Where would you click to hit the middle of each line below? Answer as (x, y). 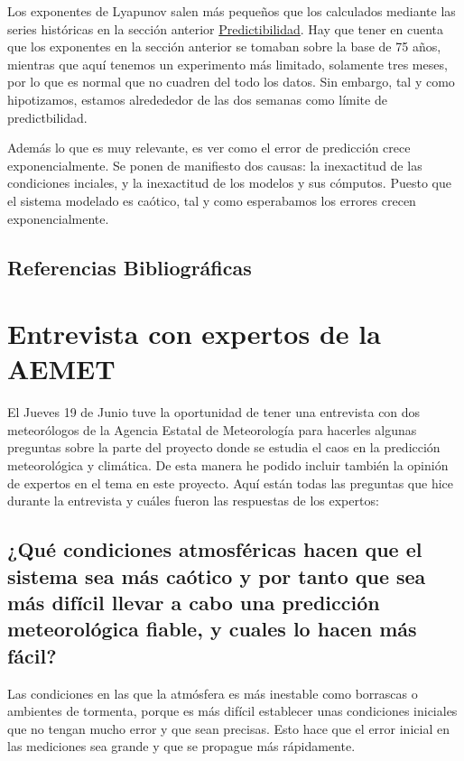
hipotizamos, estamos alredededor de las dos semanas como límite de (197, 99)
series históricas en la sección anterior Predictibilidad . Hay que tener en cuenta (226, 28)
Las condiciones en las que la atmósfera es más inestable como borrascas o (213, 693)
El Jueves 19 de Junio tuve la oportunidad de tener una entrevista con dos (214, 412)
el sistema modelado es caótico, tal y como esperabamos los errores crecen (212, 200)
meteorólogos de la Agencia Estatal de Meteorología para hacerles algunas (212, 429)
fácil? (32, 655)
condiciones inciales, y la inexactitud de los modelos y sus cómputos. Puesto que (229, 183)
